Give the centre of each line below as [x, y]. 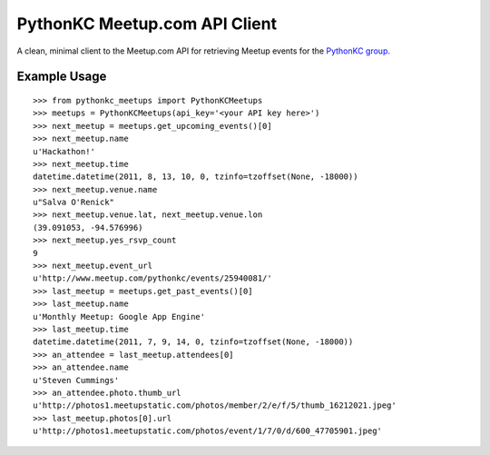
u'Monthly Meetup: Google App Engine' [119, 317]
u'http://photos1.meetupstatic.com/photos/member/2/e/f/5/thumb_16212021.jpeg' [215, 406]
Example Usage [62, 77]
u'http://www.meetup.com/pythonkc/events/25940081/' [152, 278]
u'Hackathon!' [64, 151]
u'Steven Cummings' [76, 380]
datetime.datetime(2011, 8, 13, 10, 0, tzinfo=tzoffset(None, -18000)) [196, 177]
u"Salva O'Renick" [74, 203]
